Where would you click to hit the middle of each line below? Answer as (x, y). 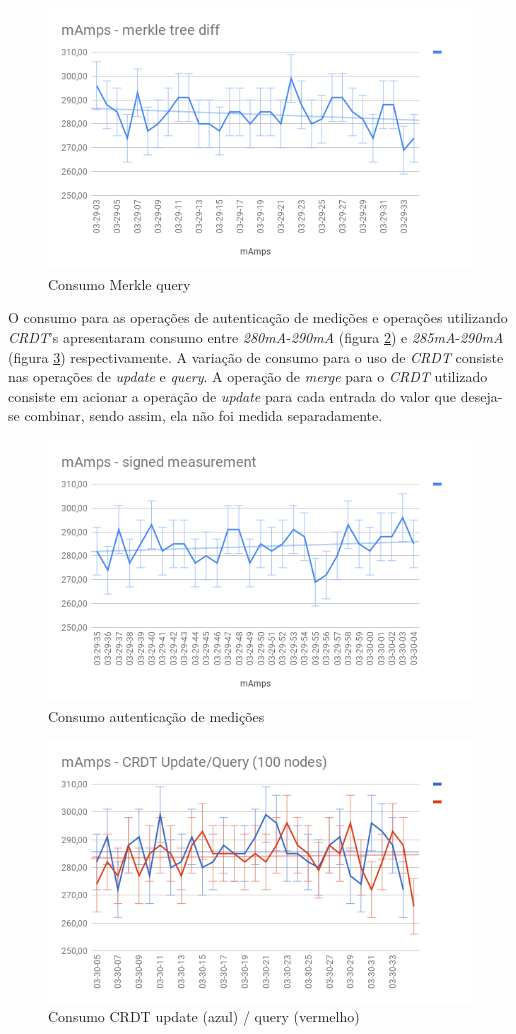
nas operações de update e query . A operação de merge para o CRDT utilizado (248, 376)
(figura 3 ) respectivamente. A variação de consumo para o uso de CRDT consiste (256, 356)
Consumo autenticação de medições (156, 715)
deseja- (481, 395)
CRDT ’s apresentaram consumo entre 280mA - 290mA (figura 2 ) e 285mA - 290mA (256, 336)
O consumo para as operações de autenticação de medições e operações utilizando (258, 317)
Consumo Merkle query (119, 283)
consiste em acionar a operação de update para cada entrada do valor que (232, 395)
